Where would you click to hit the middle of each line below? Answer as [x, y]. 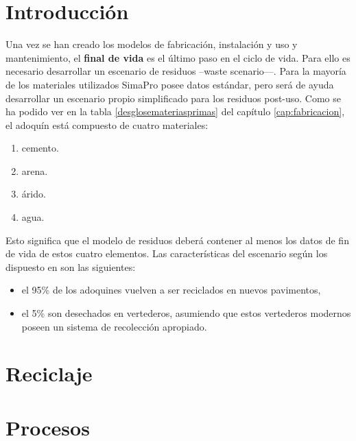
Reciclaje [49, 373]
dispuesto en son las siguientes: [71, 266]
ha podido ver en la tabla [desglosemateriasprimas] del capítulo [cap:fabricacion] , [175, 111]
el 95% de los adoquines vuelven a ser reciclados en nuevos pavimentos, [171, 290]
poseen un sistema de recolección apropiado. [114, 326]
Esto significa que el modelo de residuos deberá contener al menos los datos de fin [177, 240]
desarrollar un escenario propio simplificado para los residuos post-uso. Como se [174, 98]
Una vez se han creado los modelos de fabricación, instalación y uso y [152, 44]
